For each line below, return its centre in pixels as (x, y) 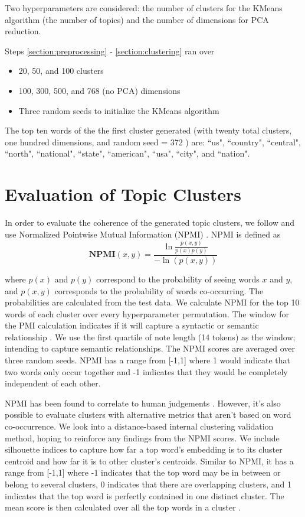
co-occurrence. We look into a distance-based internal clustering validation (139, 426)
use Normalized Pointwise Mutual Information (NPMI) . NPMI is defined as (143, 234)
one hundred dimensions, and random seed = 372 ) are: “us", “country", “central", (153, 142)
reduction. (23, 31)
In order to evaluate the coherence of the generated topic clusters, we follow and (150, 222)
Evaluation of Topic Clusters (123, 194)
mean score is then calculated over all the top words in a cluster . (123, 507)
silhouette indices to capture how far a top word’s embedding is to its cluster (144, 449)
